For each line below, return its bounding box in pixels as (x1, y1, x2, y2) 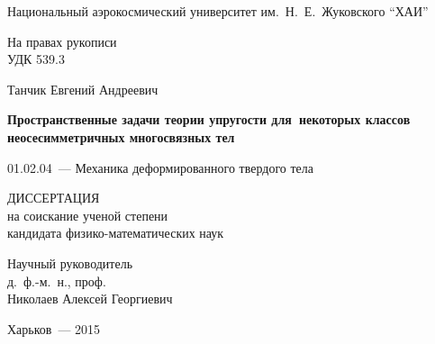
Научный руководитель (7, 253, 133, 272)
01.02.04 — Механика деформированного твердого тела (7, 158, 314, 177)
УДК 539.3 (7, 50, 65, 68)
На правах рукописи (7, 32, 117, 50)
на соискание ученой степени (7, 205, 168, 224)
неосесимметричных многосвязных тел (7, 127, 235, 146)
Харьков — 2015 (7, 319, 101, 338)
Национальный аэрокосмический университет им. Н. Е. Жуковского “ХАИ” (7, 2, 429, 20)
